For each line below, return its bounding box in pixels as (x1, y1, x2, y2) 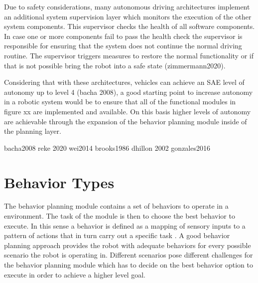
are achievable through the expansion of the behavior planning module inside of (4, 116, 247, 126)
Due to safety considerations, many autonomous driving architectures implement (4, 1, 250, 11)
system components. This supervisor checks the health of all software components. (4, 21, 255, 31)
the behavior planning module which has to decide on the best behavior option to (4, 260, 253, 270)
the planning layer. (4, 126, 61, 136)
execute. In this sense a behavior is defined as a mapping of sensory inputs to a (4, 220, 246, 231)
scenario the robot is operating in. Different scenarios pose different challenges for (4, 250, 253, 260)
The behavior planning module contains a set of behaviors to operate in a (4, 201, 229, 211)
